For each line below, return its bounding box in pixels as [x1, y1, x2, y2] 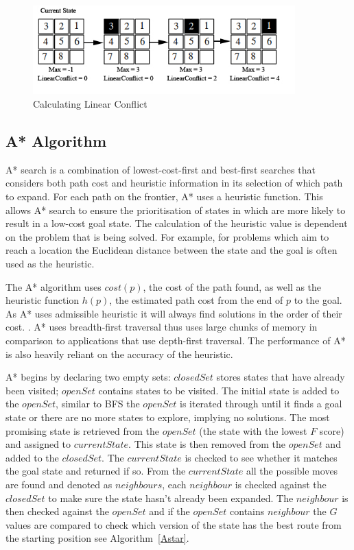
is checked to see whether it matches [185, 450, 338, 464]
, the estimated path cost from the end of [109, 293, 283, 307]
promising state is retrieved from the [5, 423, 159, 438]
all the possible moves [246, 464, 338, 478]
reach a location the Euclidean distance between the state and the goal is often [5, 243, 338, 257]
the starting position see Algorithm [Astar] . [5, 531, 189, 545]
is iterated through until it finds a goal [179, 396, 342, 411]
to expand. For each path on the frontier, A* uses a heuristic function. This [5, 189, 323, 204]
